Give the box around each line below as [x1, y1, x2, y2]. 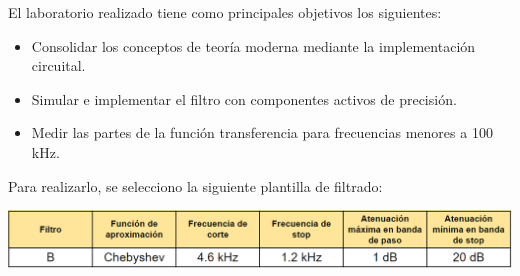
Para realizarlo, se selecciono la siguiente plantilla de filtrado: [8, 175, 383, 196]
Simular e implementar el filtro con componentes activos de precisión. [31, 88, 457, 109]
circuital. [31, 55, 86, 76]
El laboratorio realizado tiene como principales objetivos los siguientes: [8, 2, 442, 22]
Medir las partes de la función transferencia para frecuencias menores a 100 [31, 122, 493, 143]
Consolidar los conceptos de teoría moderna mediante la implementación [31, 35, 476, 56]
